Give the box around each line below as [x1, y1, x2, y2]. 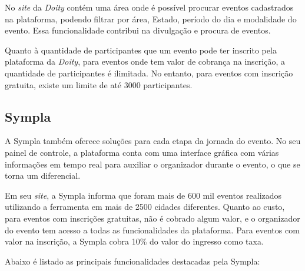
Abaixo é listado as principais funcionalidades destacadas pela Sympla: [5, 255, 260, 267]
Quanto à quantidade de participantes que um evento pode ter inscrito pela [5, 44, 277, 56]
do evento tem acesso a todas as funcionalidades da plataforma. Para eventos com [5, 223, 300, 236]
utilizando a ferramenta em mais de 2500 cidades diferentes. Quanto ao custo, [5, 200, 285, 213]
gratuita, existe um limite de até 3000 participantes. [5, 78, 193, 91]
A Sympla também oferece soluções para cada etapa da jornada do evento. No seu [5, 135, 301, 147]
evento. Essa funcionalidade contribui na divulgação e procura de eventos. [5, 24, 271, 36]
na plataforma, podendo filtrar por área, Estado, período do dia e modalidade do [5, 12, 297, 25]
